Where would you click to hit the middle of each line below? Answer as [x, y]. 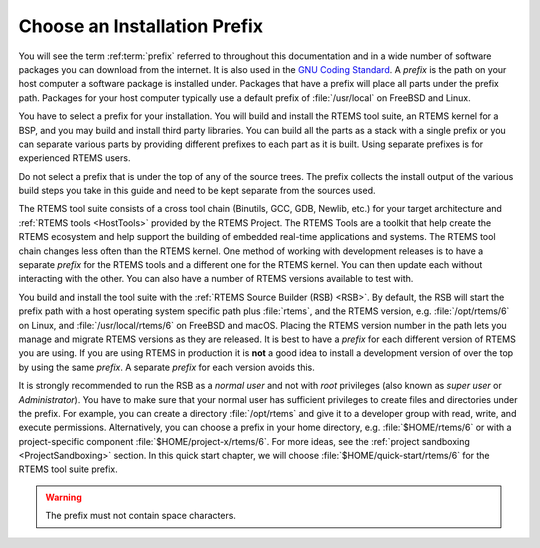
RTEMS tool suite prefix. [68, 469]
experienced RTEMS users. [74, 158]
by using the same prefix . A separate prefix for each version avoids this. [166, 367]
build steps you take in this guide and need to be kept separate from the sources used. [197, 191]
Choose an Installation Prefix [141, 26]
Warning [63, 497]
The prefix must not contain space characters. [141, 516]
